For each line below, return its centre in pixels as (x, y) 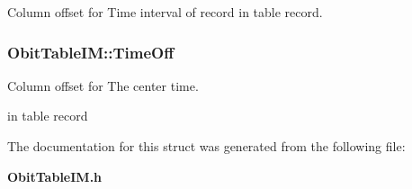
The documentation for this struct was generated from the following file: (206, 146)
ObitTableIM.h (55, 176)
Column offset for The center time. (103, 85)
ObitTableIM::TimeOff (91, 52)
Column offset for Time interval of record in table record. (165, 12)
